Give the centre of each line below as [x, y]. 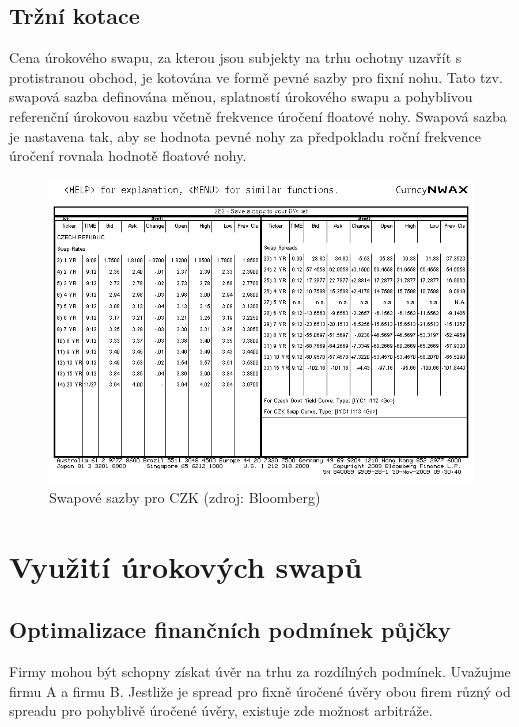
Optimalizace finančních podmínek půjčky [230, 629]
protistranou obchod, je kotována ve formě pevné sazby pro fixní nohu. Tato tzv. [256, 76]
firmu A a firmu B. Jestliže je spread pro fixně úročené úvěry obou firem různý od [260, 690]
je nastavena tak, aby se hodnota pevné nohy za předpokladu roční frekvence [245, 135]
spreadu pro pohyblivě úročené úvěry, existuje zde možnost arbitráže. [221, 710]
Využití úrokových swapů [186, 565]
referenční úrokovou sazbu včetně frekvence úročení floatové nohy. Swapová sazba [258, 115]
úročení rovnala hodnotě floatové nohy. [128, 155]
